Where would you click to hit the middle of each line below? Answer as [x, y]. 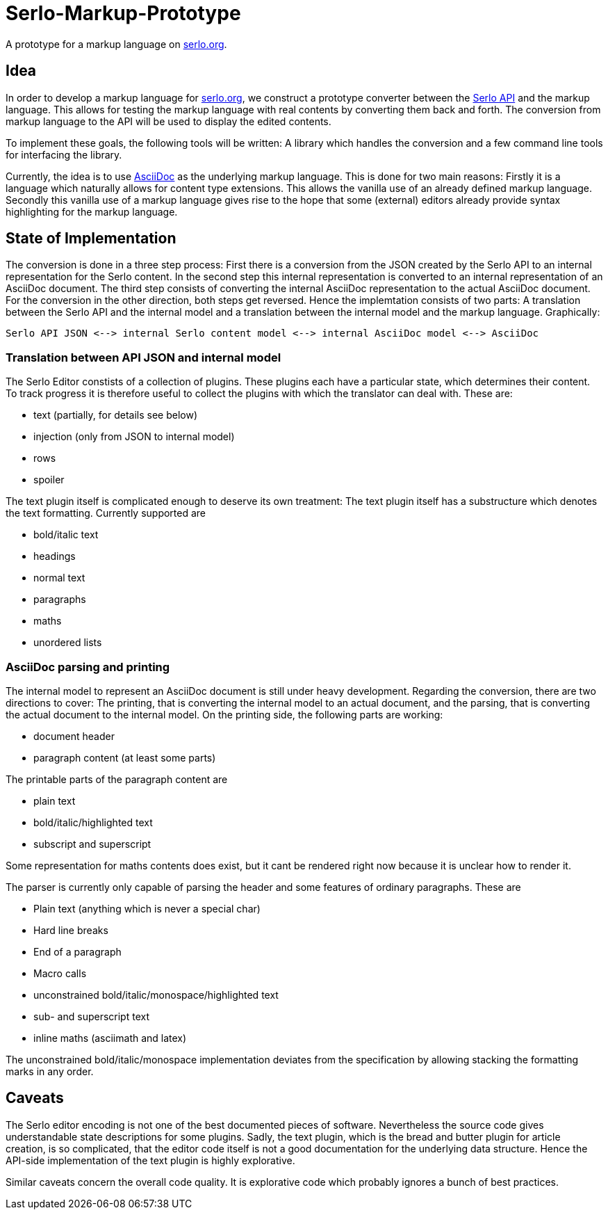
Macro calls [60, 973]
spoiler [49, 480]
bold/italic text [66, 535]
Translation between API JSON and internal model [143, 357]
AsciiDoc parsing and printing [88, 667]
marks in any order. [50, 1071]
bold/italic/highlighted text [93, 822]
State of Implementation [91, 239]
